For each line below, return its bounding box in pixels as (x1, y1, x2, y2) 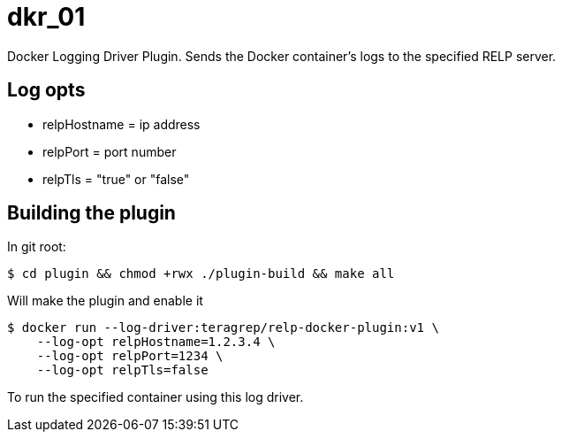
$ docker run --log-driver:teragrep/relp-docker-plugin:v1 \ (7, 320, 439, 335)
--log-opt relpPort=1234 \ (36, 349, 224, 364)
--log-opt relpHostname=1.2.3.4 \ (36, 335, 276, 350)
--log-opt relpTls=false (36, 363, 209, 378)
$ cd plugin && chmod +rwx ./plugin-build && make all (7, 266, 395, 281)
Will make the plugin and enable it (7, 293, 203, 309)
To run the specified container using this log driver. (7, 389, 304, 405)
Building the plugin (7, 202, 176, 225)
